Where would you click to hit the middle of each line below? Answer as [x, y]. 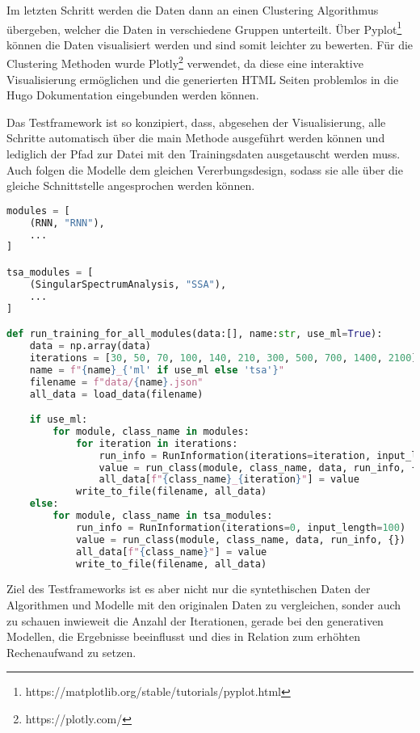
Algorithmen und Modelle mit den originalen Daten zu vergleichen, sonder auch [204, 605]
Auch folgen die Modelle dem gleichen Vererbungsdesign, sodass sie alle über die [205, 169]
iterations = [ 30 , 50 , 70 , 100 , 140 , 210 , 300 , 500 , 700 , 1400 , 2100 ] [223, 358]
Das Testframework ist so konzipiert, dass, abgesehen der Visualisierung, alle [196, 122]
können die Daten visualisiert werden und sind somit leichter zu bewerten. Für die [210, 44]
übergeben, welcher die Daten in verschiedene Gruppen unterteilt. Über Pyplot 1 [204, 27]
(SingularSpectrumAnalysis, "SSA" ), [128, 284]
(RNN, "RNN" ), [67, 223]
